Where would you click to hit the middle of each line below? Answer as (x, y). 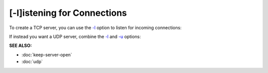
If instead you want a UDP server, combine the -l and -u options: (75, 36)
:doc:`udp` (32, 62)
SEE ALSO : (21, 46)
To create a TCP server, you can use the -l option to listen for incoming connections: (95, 28)
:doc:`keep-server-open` (47, 55)
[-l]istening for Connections (68, 13)
